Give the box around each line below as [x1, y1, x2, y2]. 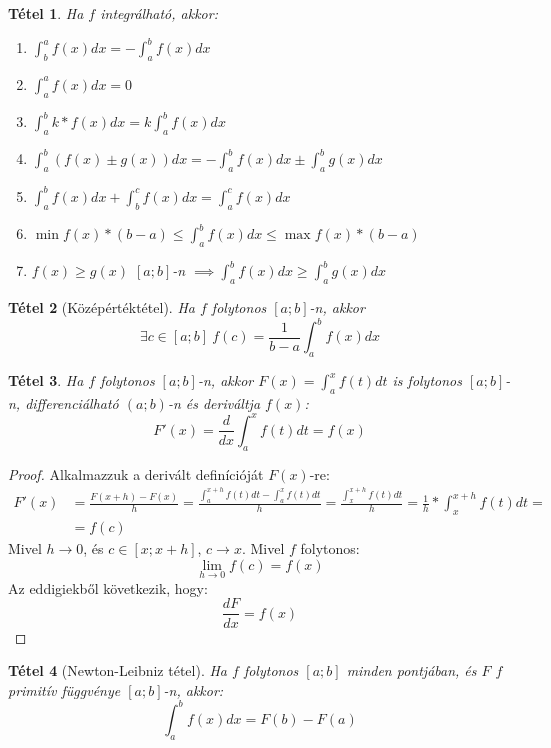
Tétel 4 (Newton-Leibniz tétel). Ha [8, 660, 228, 681]
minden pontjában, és [346, 660, 477, 681]
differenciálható [25, 392, 119, 413]
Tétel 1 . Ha [8, 3, 84, 23]
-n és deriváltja [167, 392, 261, 413]
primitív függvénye [8, 679, 121, 700]
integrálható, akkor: [100, 3, 218, 23]
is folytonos [392, 370, 462, 391]
